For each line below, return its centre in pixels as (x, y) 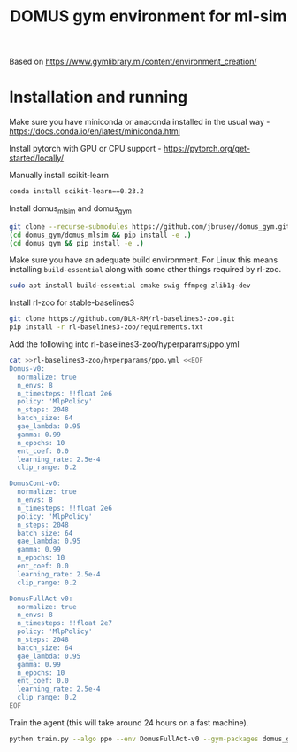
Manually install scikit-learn (59, 176)
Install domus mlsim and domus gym (71, 209)
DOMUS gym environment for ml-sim (148, 16)
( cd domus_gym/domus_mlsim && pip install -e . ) (100, 235)
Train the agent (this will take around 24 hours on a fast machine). (129, 722)
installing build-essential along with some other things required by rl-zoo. (145, 270)
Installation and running (99, 97)
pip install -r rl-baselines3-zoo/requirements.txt (106, 327)
